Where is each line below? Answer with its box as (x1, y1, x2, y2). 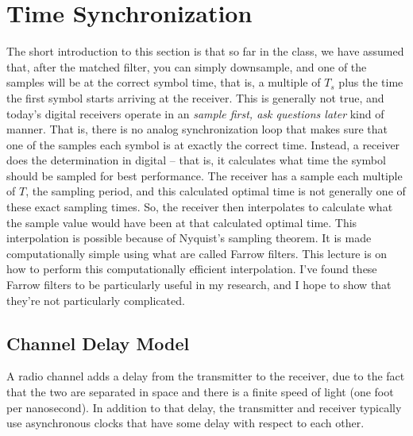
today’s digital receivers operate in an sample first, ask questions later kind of (6, 105, 384, 122)
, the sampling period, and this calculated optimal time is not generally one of (25, 183, 406, 199)
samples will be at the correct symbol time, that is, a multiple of (6, 74, 321, 91)
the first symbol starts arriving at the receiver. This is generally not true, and (6, 89, 384, 106)
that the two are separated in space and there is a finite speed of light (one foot (6, 384, 394, 400)
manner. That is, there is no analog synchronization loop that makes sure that (6, 121, 388, 137)
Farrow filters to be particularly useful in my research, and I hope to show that (6, 276, 392, 293)
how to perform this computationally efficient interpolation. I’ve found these (6, 260, 377, 277)
